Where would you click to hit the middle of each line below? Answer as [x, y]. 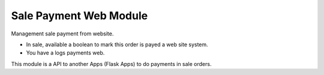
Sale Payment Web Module [79, 16]
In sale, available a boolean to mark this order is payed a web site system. [117, 44]
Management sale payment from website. [62, 34]
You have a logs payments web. [65, 53]
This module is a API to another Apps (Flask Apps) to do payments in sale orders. [111, 64]
